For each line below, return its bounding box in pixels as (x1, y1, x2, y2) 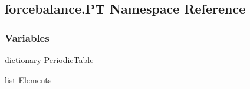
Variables (5, 30, 50, 45)
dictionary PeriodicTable (5, 54, 94, 65)
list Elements (5, 73, 52, 85)
